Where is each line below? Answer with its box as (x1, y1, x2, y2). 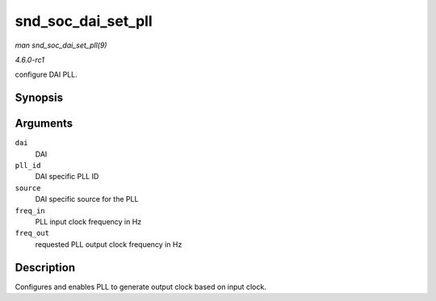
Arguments (15, 117, 73, 131)
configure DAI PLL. (15, 69, 78, 80)
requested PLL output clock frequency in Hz (35, 239, 182, 249)
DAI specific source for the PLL (35, 194, 139, 204)
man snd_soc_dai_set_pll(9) (15, 40, 107, 50)
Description (15, 261, 76, 274)
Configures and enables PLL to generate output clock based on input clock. (15, 282, 266, 291)
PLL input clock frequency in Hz (35, 216, 142, 226)
